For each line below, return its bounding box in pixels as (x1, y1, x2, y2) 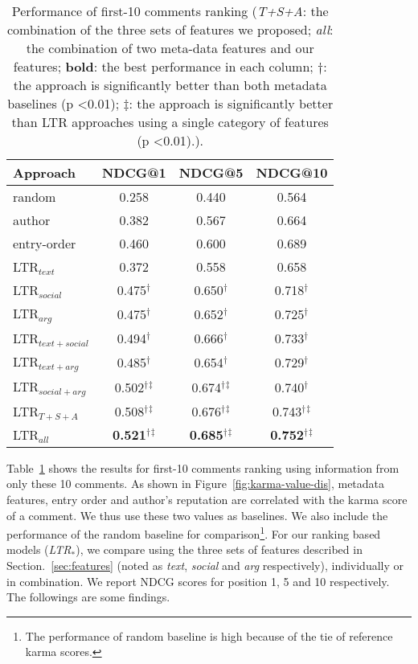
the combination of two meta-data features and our (26, 39, 314, 57)
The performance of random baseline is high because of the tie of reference (25, 627, 393, 644)
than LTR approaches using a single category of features (11, 113, 329, 131)
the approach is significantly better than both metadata (13, 76, 327, 94)
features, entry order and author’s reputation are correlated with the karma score (6, 491, 408, 507)
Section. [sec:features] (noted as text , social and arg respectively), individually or (6, 557, 404, 574)
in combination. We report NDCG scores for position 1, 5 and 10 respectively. (6, 572, 390, 589)
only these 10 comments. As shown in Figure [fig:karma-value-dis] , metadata (6, 475, 385, 492)
